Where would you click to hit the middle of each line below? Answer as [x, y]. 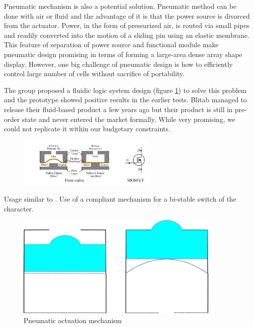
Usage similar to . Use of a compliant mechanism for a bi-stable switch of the [120, 199]
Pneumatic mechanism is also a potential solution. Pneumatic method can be [120, 6]
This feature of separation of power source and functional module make [111, 45]
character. [19, 208]
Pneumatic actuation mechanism [73, 320]
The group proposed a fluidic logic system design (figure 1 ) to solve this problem [125, 90]
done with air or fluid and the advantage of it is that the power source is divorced [127, 15]
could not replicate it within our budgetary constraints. [87, 129]
